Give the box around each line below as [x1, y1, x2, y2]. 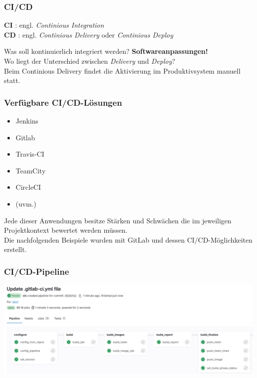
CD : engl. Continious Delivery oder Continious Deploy [4, 29, 173, 40]
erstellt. [4, 244, 27, 254]
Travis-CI [15, 149, 44, 159]
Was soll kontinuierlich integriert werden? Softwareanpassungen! [4, 46, 208, 56]
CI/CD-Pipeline [4, 265, 69, 277]
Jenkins [15, 116, 39, 126]
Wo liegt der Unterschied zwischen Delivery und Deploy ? [4, 56, 175, 66]
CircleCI [15, 182, 41, 192]
